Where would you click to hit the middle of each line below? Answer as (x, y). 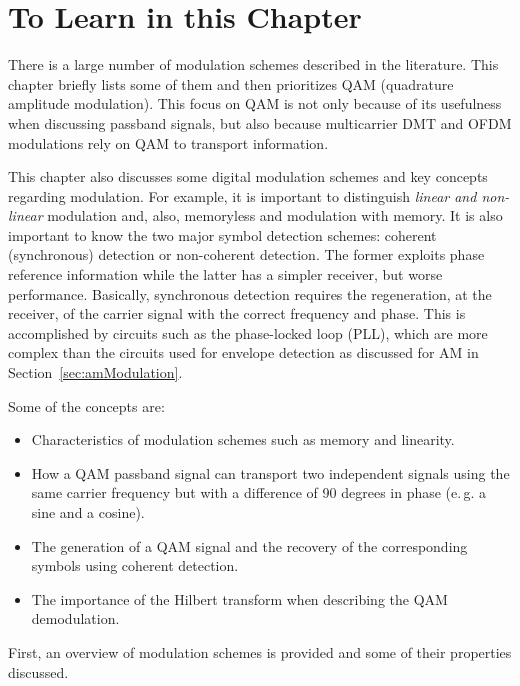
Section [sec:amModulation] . (95, 372)
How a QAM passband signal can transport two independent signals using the (270, 472)
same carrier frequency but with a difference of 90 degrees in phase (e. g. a (259, 492)
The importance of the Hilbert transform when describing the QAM (239, 598)
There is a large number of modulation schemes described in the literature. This (253, 64)
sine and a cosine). (88, 512)
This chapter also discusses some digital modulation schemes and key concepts (248, 176)
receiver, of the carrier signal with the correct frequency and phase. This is (237, 313)
